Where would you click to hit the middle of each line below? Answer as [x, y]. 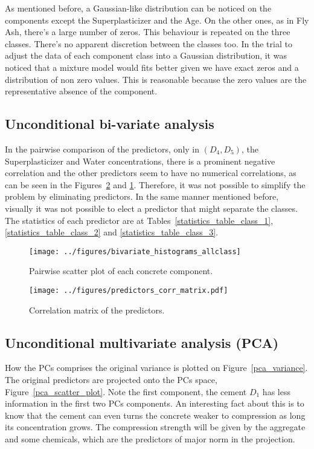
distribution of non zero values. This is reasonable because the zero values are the [156, 79]
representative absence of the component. [81, 91]
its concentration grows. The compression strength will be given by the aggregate [155, 427]
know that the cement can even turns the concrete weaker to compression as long [155, 415]
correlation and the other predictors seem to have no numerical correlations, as [151, 173]
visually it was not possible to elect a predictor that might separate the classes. [151, 208]
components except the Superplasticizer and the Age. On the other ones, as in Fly [157, 20]
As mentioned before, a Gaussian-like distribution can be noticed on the [138, 8]
